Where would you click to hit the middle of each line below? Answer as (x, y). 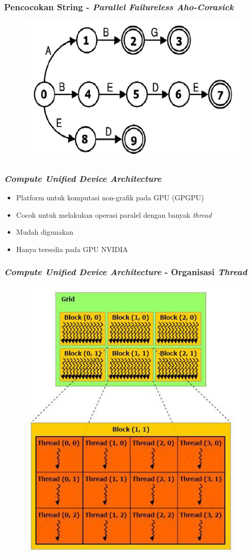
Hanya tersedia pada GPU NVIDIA (72, 249)
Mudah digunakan (45, 232)
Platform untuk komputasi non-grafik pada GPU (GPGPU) (110, 197)
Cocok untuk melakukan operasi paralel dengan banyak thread (114, 214)
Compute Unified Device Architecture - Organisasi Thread (126, 272)
